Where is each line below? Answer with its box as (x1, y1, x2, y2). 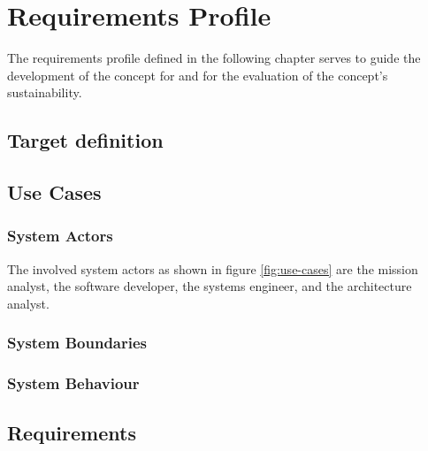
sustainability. (7, 83, 82, 102)
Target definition (7, 126, 164, 154)
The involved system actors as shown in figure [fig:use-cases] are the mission (7, 259, 418, 278)
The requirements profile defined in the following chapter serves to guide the (7, 49, 421, 67)
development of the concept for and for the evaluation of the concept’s (7, 65, 388, 84)
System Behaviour (7, 372, 140, 394)
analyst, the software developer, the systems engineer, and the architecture (7, 277, 412, 295)
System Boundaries (7, 332, 147, 354)
